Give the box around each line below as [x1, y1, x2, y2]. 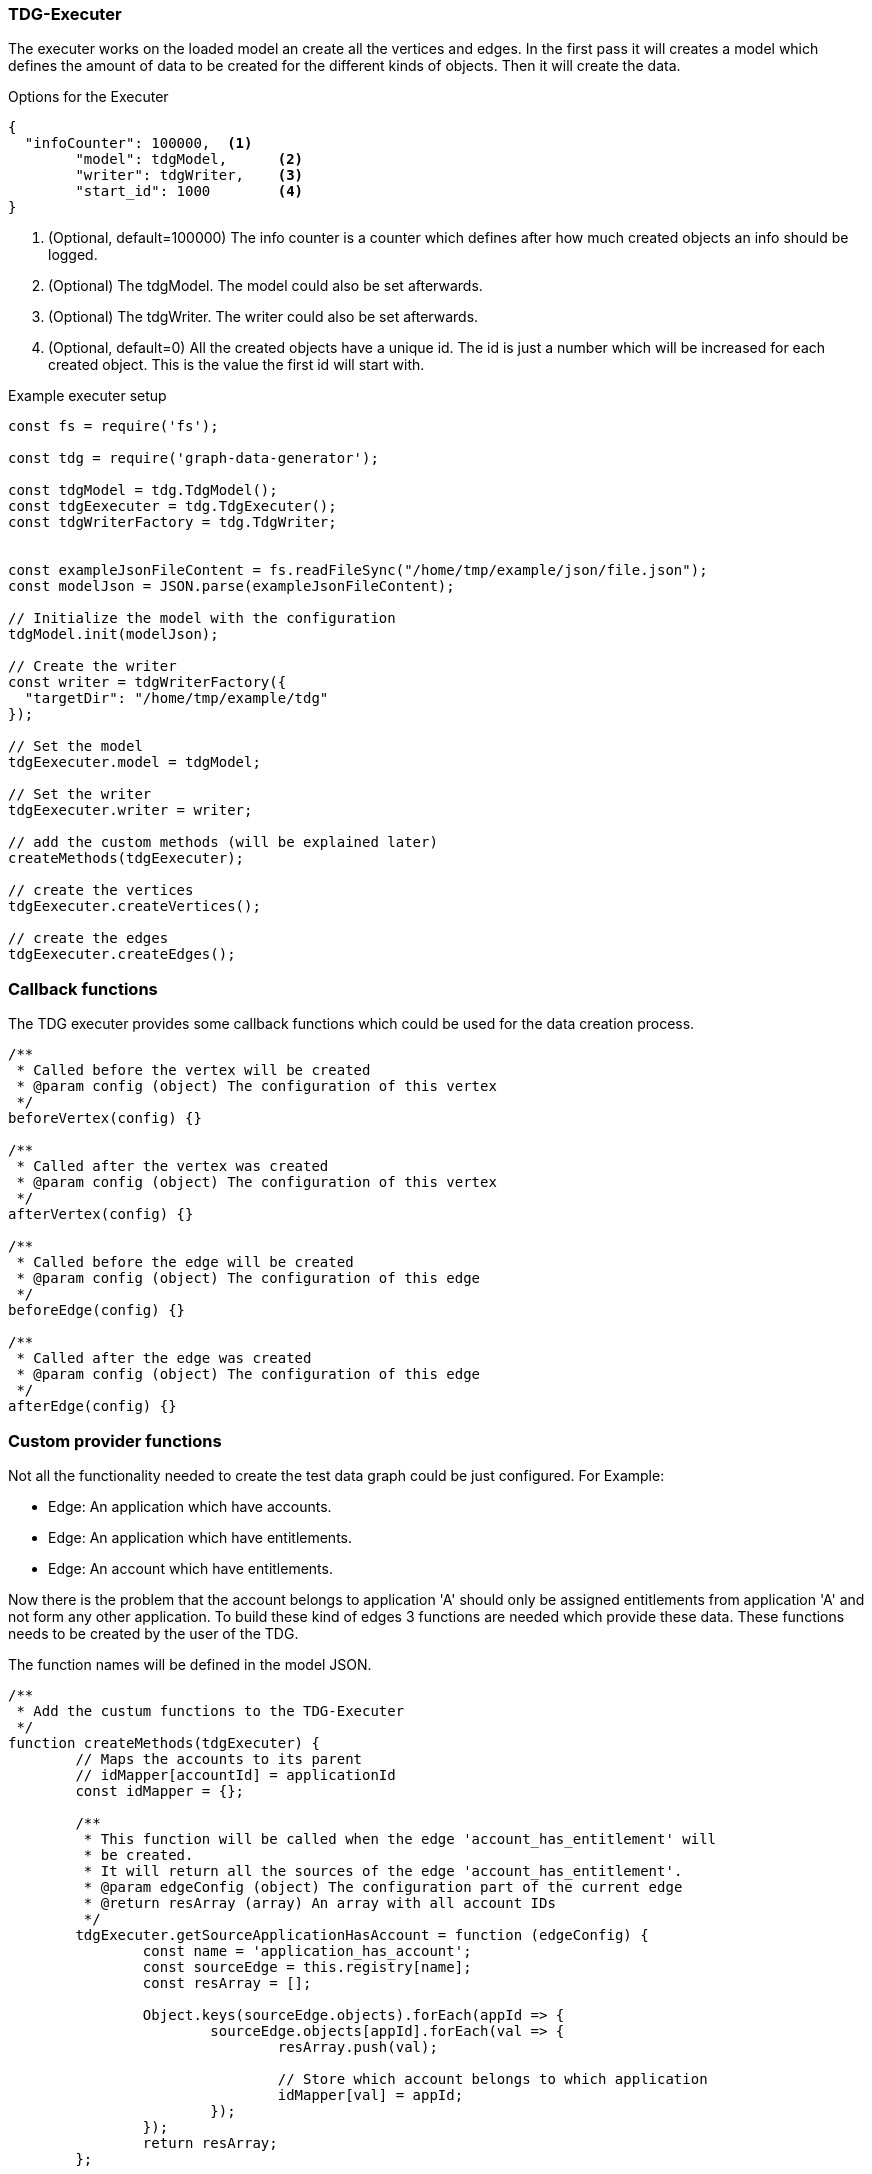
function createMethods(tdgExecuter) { [8, 1734, 320, 1751]
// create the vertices [8, 882, 194, 899]
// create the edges [8, 930, 169, 947]
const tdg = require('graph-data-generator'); [8, 450, 379, 467]
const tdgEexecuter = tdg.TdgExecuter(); [8, 498, 337, 515]
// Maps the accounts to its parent [75, 1750, 363, 1767]
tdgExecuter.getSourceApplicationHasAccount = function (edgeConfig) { [75, 1926, 649, 1943]
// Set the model [8, 738, 143, 755]
